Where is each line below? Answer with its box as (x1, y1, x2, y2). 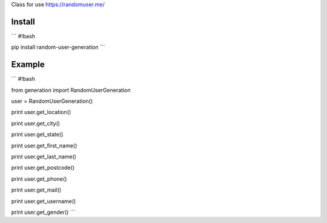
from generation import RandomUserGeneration (11, 86, 131, 94)
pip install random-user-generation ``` (11, 44, 105, 51)
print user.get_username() (11, 197, 76, 205)
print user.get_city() (11, 120, 61, 127)
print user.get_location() (11, 109, 71, 116)
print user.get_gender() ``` (11, 208, 76, 216)
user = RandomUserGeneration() (11, 97, 93, 105)
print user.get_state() (11, 131, 64, 138)
